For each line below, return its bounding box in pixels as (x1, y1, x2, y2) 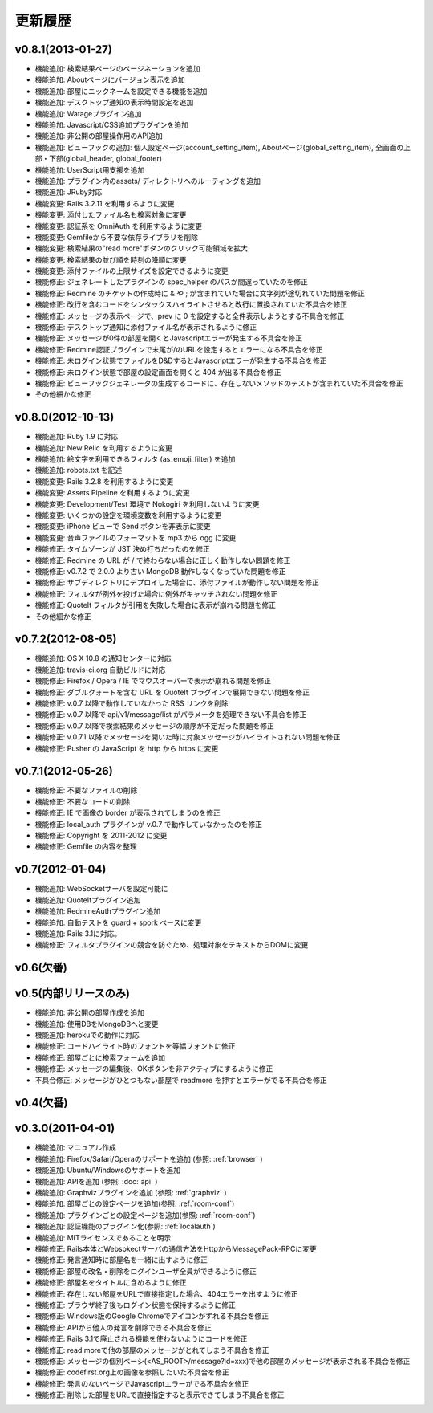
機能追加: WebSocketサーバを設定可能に (34, 884, 168, 894)
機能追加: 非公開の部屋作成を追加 (34, 1008, 144, 1017)
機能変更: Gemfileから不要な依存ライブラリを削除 (34, 232, 198, 242)
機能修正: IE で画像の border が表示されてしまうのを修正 (34, 808, 221, 818)
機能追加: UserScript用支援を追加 (34, 165, 145, 174)
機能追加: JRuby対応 (34, 187, 103, 197)
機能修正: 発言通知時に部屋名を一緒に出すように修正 (34, 1255, 208, 1264)
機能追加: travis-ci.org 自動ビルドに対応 (34, 665, 166, 674)
